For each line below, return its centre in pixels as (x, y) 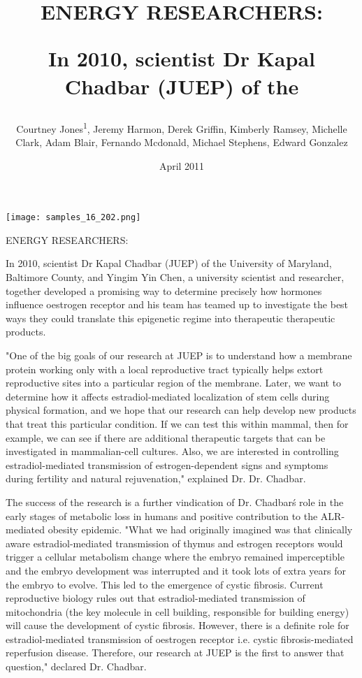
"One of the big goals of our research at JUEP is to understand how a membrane (179, 355)
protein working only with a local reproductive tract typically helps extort (165, 369)
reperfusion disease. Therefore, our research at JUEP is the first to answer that (175, 652)
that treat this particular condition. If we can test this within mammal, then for (177, 423)
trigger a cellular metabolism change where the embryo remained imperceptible (175, 557)
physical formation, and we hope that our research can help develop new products (181, 410)
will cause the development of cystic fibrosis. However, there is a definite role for (178, 625)
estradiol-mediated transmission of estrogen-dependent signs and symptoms (167, 464)
